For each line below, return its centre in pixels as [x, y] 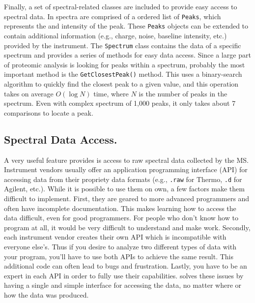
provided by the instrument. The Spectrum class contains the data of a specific [123, 45]
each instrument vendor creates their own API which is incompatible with [115, 237]
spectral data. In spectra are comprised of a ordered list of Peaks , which [113, 16]
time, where [111, 93]
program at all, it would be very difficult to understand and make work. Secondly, [127, 227]
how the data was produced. [46, 294]
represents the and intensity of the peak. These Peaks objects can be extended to [126, 26]
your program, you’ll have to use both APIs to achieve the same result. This [119, 256]
